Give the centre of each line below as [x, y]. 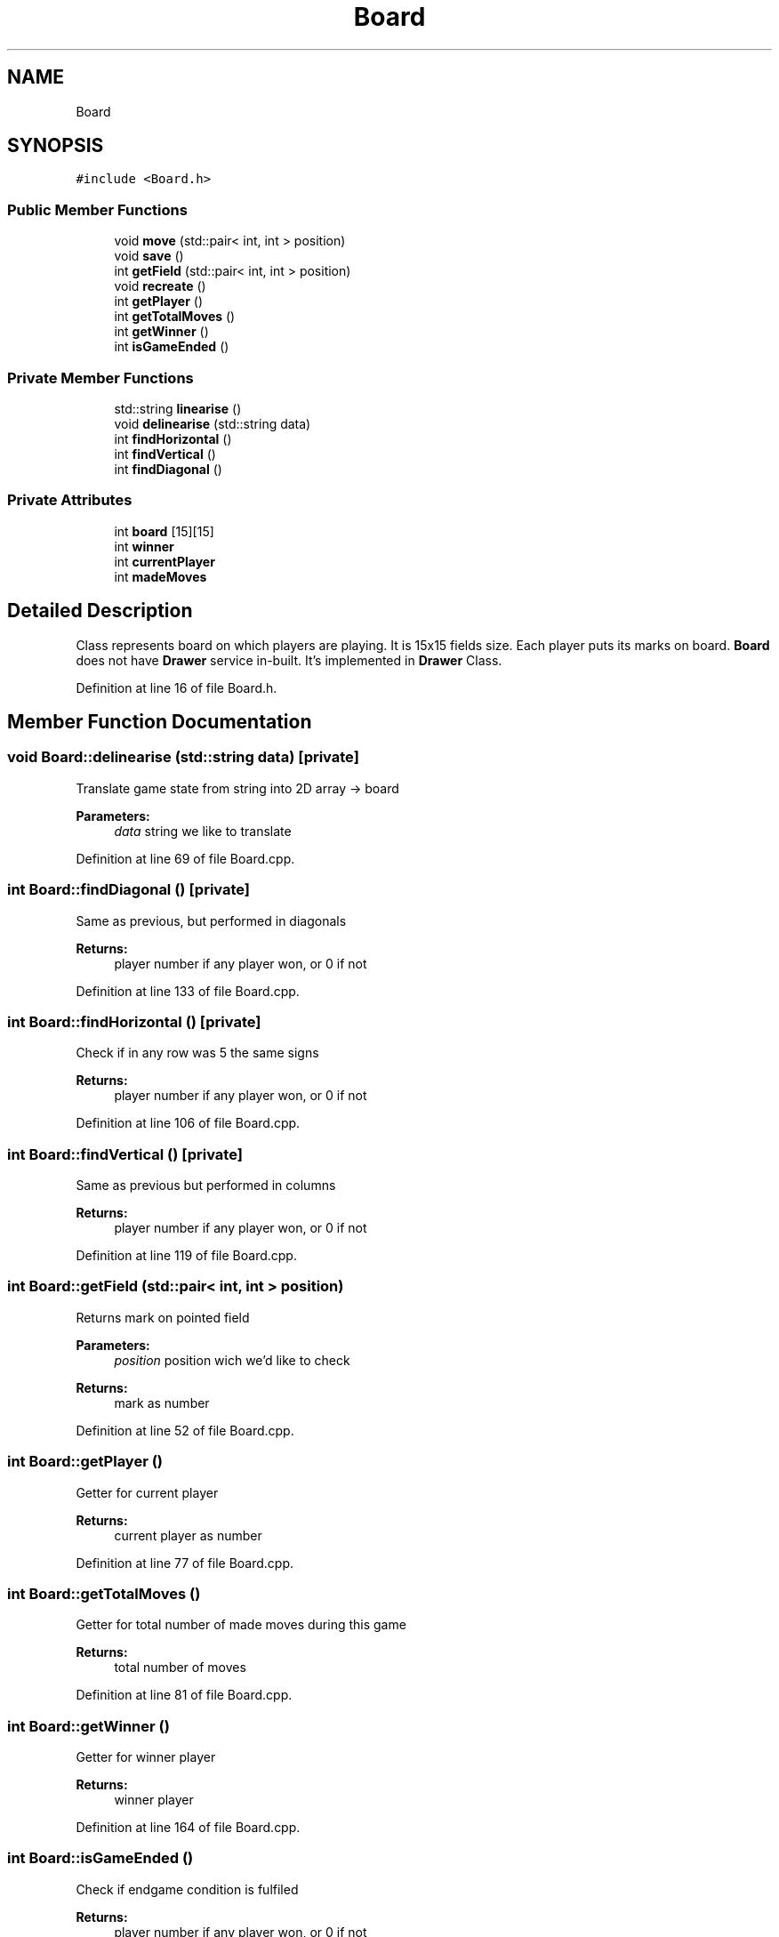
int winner [144, 546]
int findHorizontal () [173, 438]
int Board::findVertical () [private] [125, 1154]
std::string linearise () [178, 408]
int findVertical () [165, 454]
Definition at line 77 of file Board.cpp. [185, 1563]
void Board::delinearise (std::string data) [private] [183, 757]
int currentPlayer [165, 561]
